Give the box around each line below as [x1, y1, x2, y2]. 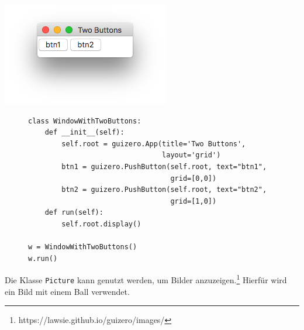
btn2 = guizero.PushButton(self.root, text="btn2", [61, 185, 267, 194]
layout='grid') [162, 151, 221, 160]
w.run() [28, 254, 58, 263]
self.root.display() [61, 219, 141, 228]
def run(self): [44, 208, 103, 217]
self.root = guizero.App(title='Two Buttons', [61, 139, 246, 148]
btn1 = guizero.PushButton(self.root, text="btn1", [61, 162, 267, 171]
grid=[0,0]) [170, 174, 217, 183]
